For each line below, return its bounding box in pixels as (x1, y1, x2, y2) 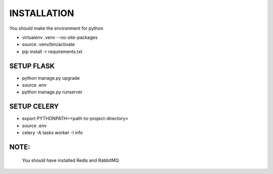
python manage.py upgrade (22, 75, 80, 81)
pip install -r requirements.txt (22, 48, 83, 54)
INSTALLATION (9, 8, 74, 19)
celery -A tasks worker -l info (22, 130, 83, 136)
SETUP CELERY (9, 102, 59, 111)
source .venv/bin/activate (22, 41, 75, 47)
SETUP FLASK (9, 62, 55, 70)
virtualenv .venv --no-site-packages (22, 34, 98, 40)
